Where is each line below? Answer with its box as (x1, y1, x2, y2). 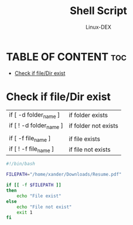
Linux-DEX (86, 23, 111, 30)
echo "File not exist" (16, 204, 72, 210)
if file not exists (69, 145, 111, 154)
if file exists (69, 135, 101, 143)
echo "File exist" (16, 193, 62, 199)
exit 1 (16, 209, 33, 215)
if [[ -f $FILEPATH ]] (6, 182, 62, 188)
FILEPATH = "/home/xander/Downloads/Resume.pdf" (6, 172, 122, 178)
